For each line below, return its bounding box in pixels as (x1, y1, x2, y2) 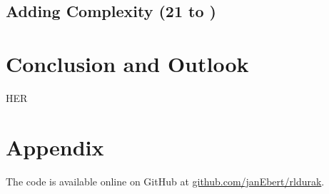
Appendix (6, 132, 104, 161)
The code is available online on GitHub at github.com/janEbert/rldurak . (6, 173, 325, 188)
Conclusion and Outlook (6, 48, 249, 78)
